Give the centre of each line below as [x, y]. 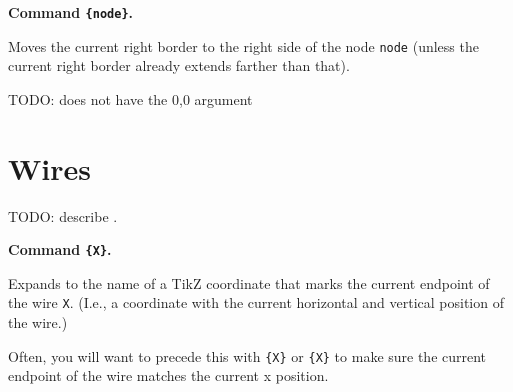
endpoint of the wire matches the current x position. [168, 375]
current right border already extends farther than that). [179, 65]
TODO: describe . [63, 215]
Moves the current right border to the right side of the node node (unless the [243, 45]
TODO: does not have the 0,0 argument [130, 98]
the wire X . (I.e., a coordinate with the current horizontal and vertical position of [256, 302]
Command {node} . [71, 12]
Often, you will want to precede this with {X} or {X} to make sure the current [247, 355]
